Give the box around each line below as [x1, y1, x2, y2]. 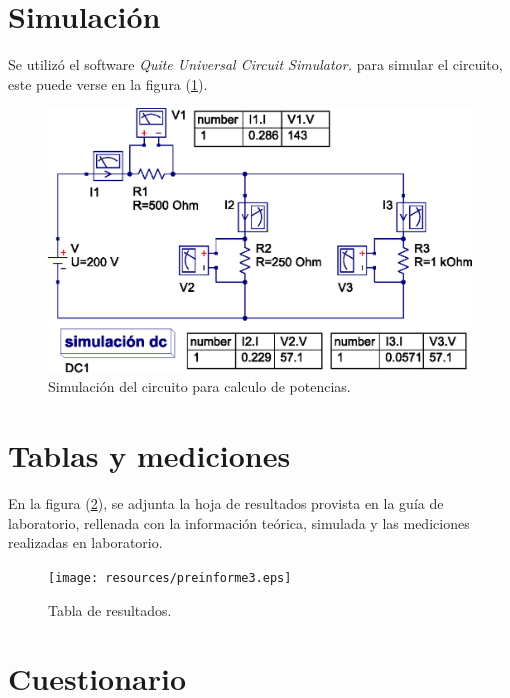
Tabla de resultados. [48, 599, 172, 620]
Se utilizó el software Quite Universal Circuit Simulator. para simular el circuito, [8, 54, 503, 75]
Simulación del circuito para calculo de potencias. [48, 376, 351, 397]
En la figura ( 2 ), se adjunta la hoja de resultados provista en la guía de [8, 493, 444, 514]
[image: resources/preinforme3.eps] [48, 570, 292, 585]
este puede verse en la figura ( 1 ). [8, 73, 208, 94]
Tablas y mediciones [8, 435, 291, 476]
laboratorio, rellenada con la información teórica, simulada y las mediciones [8, 512, 470, 533]
